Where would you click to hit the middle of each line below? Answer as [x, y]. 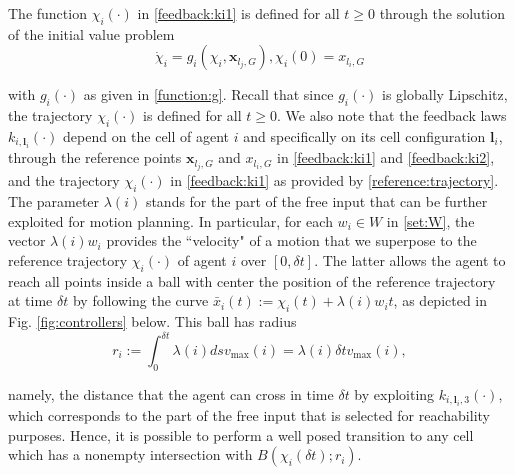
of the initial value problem [91, 33]
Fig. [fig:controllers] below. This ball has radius [152, 320]
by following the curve [140, 300]
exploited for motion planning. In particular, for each [170, 220]
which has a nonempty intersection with [130, 454]
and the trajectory [64, 180]
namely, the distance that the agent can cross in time [171, 393]
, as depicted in [440, 300]
